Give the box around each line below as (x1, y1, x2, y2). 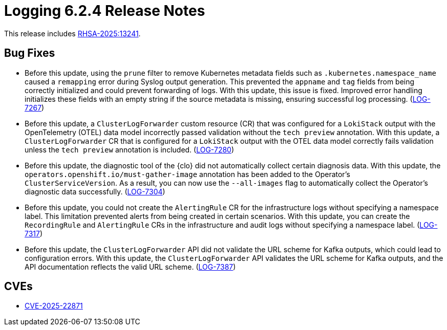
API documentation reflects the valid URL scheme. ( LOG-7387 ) (25, 262, 236, 271)
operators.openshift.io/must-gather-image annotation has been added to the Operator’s (25, 169, 350, 179)
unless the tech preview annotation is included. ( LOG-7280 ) (25, 145, 235, 154)
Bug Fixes (4, 47, 55, 60)
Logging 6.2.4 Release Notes (4, 2, 205, 19)
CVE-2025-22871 (25, 301, 83, 311)
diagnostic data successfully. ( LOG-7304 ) (25, 187, 165, 196)
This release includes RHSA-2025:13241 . (4, 29, 141, 38)
